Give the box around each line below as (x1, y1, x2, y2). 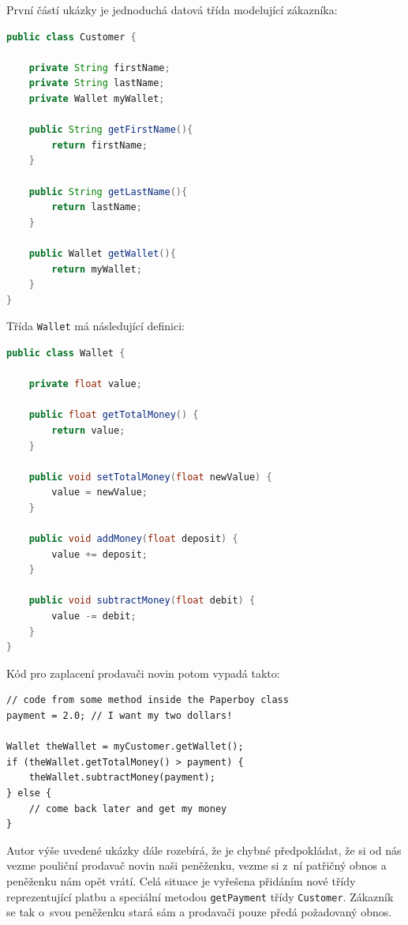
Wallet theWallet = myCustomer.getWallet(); (6, 741, 244, 753)
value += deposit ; (51, 548, 148, 560)
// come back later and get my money (28, 803, 227, 814)
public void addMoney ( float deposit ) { (28, 533, 238, 545)
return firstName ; (51, 139, 148, 151)
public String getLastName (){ (28, 186, 188, 197)
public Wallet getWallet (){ (28, 247, 176, 259)
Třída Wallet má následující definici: (6, 318, 185, 334)
